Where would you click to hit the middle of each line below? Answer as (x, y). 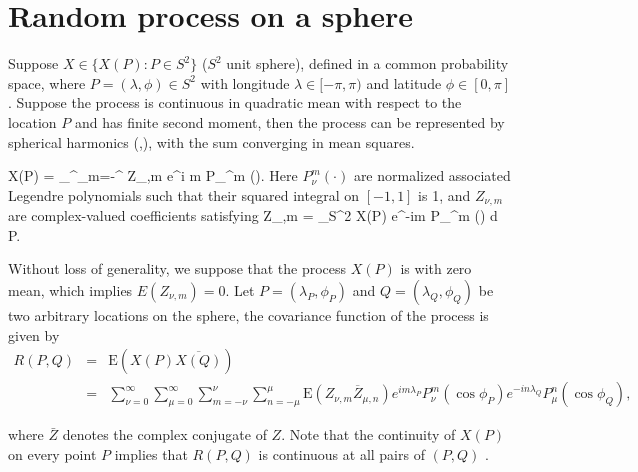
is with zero (436, 268)
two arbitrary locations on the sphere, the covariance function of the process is (248, 314)
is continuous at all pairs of (341, 453)
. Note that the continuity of (368, 434)
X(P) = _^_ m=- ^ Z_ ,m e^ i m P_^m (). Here (153, 175)
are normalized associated (432, 175)
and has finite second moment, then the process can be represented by (289, 121)
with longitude (245, 82)
